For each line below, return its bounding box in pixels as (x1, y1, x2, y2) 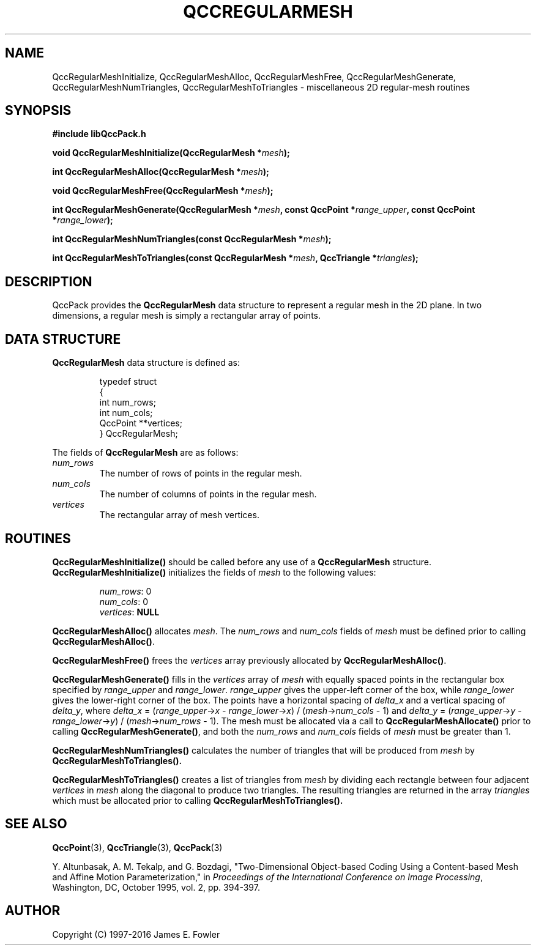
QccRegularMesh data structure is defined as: (52, 357, 240, 368)
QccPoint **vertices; (99, 418, 182, 429)
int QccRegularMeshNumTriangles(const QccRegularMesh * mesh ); (52, 234, 332, 245)
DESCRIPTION (5, 273, 92, 289)
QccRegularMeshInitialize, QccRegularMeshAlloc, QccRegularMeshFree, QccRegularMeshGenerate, (52, 71, 456, 82)
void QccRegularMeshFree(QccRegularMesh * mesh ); (52, 185, 274, 196)
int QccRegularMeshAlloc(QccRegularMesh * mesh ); (52, 166, 269, 177)
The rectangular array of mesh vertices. (99, 510, 259, 521)
